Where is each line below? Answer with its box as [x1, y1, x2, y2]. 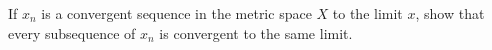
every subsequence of [8, 22, 136, 43]
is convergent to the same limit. [159, 22, 353, 43]
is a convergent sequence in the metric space [41, 3, 312, 23]
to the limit [332, 3, 403, 23]
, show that [415, 3, 485, 23]
